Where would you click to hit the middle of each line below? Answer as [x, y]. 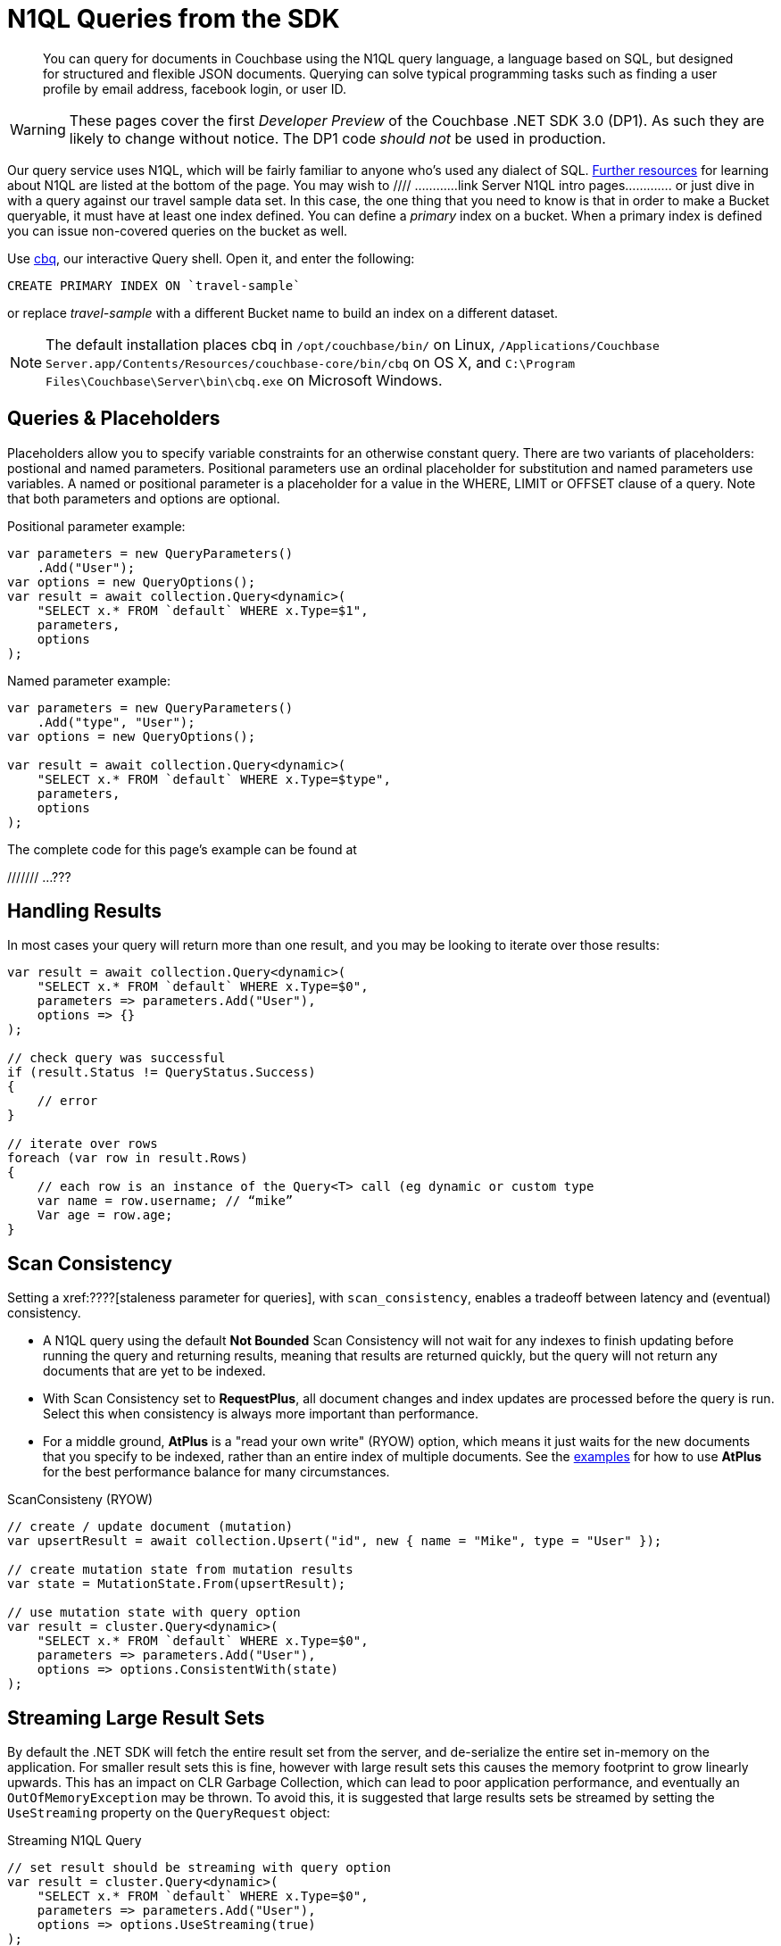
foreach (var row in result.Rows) [128, 1158]
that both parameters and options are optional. [144, 498]
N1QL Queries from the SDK [174, 19]
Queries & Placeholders [114, 419]
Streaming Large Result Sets [136, 1717]
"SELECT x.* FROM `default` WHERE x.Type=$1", [203, 610]
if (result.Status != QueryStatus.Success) [162, 1073]
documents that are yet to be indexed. [154, 1371]
